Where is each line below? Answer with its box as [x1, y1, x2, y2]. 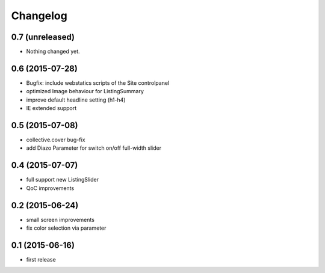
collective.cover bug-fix [26, 136, 85, 144]
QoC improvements [26, 184, 75, 192]
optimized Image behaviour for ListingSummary [26, 88, 144, 95]
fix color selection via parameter [26, 224, 107, 232]
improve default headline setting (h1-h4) [26, 96, 126, 103]
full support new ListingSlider [26, 176, 99, 183]
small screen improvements [26, 216, 94, 223]
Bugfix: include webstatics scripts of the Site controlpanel [26, 79, 170, 87]
